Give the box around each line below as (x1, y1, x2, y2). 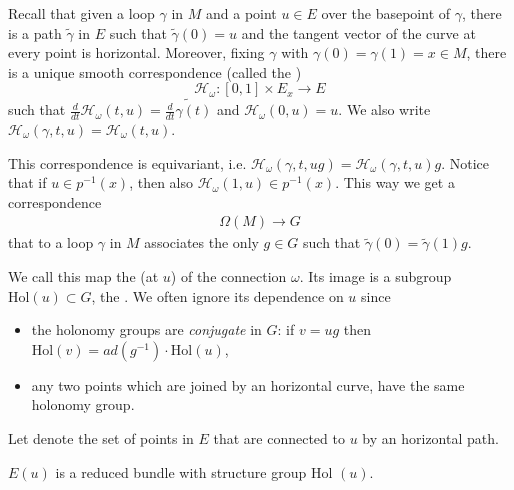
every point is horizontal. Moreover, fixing (8, 42, 265, 63)
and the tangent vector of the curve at (241, 22, 476, 43)
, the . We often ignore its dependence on (91, 285, 344, 306)
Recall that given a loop (8, 3, 155, 23)
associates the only (144, 232, 259, 253)
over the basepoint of (321, 3, 451, 23)
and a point (205, 3, 277, 23)
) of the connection (170, 265, 287, 286)
